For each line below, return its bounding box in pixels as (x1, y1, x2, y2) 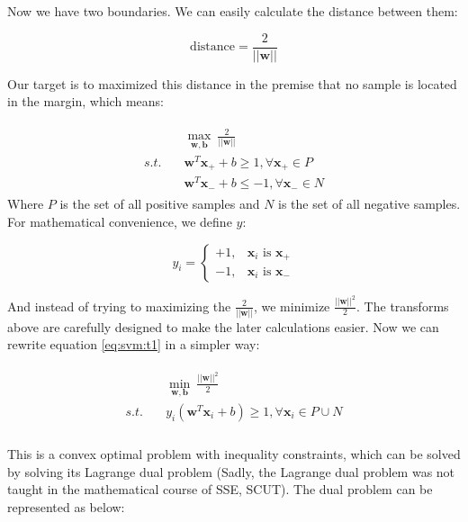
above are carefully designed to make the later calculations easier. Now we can (7, 317, 439, 336)
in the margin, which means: (7, 92, 164, 111)
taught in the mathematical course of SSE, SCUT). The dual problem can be (7, 480, 433, 499)
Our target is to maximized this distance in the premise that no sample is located (7, 74, 457, 93)
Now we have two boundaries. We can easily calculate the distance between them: (7, 2, 458, 20)
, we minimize (253, 296, 330, 315)
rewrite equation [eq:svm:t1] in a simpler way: (7, 335, 260, 354)
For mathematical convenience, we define (7, 211, 232, 230)
